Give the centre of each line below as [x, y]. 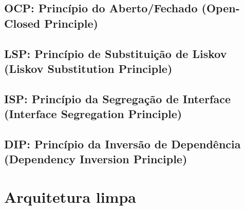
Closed [22, 23]
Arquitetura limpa [70, 196]
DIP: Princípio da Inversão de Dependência [122, 144]
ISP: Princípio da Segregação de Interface [117, 98]
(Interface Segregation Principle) [93, 114]
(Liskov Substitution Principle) [88, 68]
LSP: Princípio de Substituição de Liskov [116, 53]
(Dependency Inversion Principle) [96, 159]
